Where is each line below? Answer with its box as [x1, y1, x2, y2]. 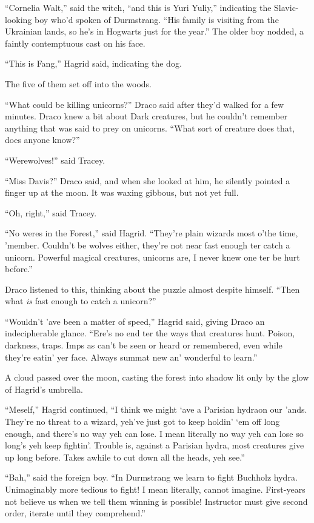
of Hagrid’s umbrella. [5, 382, 83, 395]
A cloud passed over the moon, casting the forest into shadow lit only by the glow [5, 371, 309, 384]
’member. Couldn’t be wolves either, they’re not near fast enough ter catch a [5, 238, 290, 251]
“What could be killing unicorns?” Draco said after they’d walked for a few [5, 98, 284, 110]
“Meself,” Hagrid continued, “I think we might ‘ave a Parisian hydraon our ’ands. [5, 403, 307, 416]
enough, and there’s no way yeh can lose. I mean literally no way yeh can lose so [5, 427, 304, 439]
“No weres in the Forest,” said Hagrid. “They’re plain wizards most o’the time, [5, 227, 298, 239]
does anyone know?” [5, 133, 80, 146]
